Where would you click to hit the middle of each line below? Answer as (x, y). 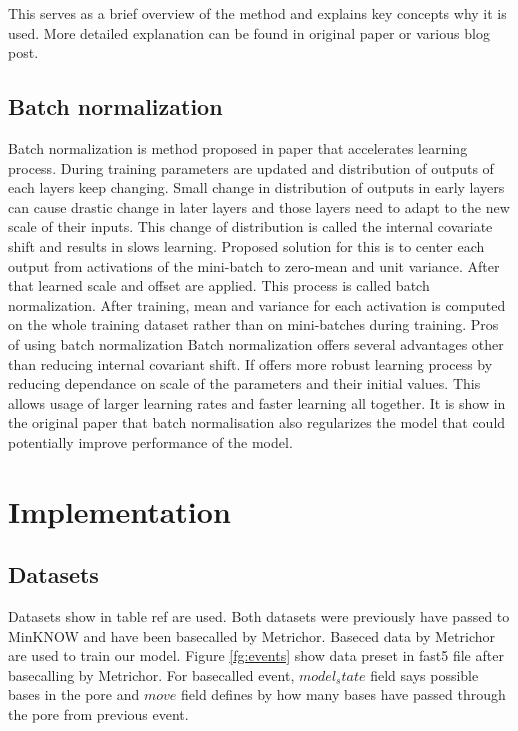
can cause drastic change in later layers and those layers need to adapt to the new (259, 206)
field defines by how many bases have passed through (343, 694)
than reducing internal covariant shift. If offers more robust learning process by (250, 363)
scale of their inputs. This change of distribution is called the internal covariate (250, 226)
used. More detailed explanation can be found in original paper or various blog (249, 32)
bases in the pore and (74, 694)
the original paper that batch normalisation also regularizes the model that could (257, 422)
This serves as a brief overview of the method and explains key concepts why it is (257, 13)
